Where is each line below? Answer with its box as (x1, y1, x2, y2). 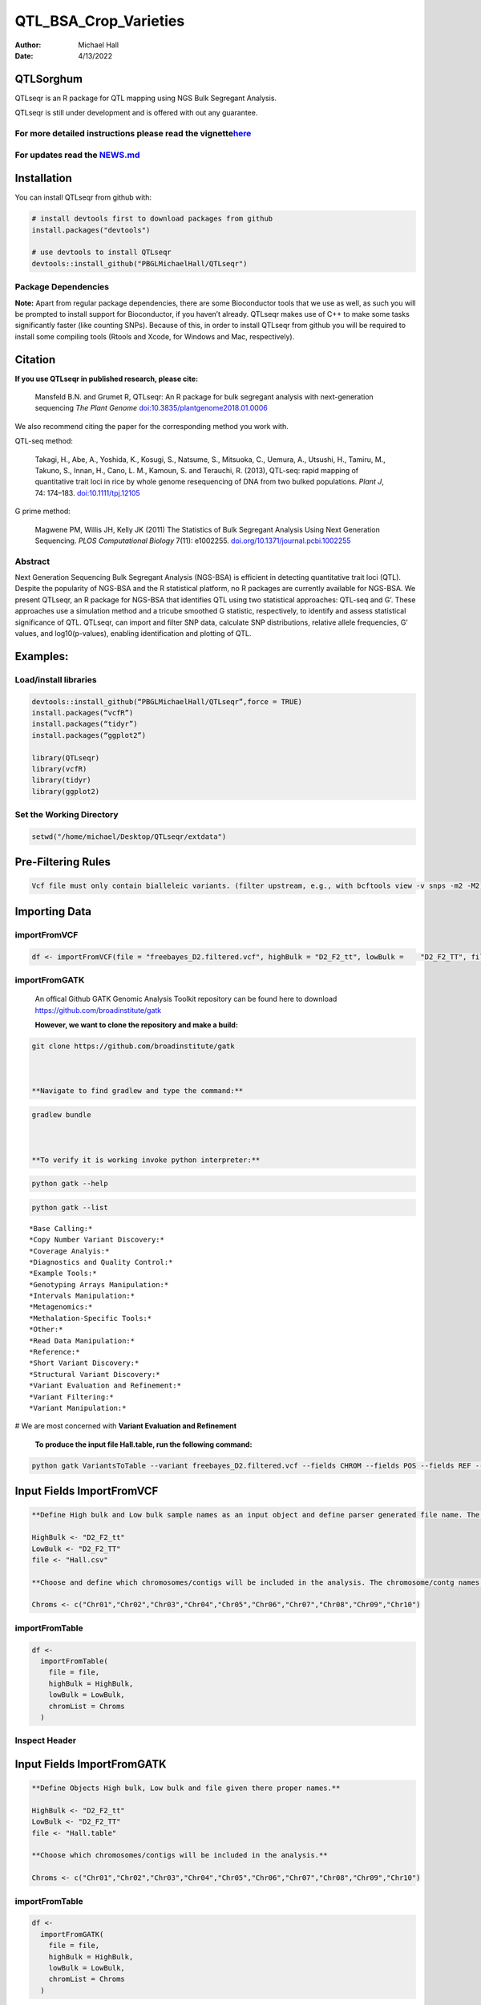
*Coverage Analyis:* (29, 1246, 110, 1255)
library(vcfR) (31, 764, 87, 773)
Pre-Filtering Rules (14, 855, 111, 869)
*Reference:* (29, 1347, 80, 1357)
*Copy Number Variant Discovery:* (29, 1235, 164, 1245)
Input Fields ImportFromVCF (14, 1485, 159, 1498)
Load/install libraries (14, 674, 97, 685)
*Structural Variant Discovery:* (29, 1370, 160, 1379)
